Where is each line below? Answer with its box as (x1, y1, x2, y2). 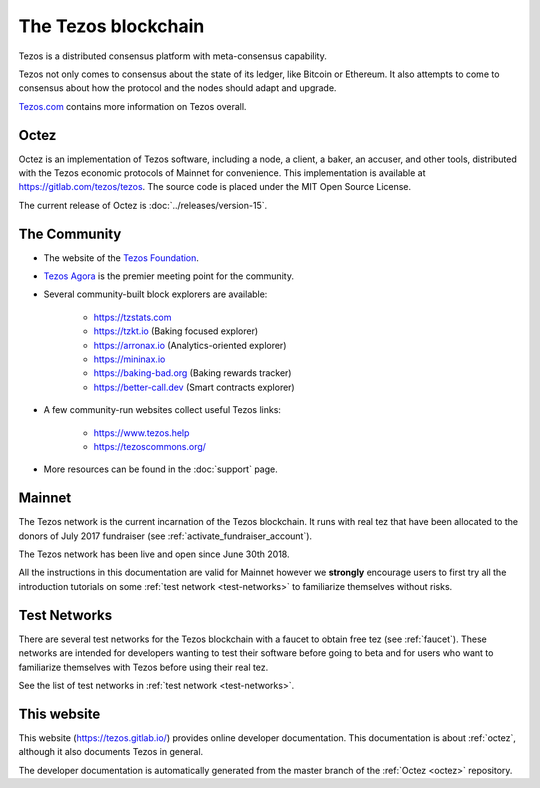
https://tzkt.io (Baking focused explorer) (93, 325, 259, 337)
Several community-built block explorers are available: (43, 288, 268, 300)
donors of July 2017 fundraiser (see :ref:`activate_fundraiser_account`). (18, 530, 313, 542)
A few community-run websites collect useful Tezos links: (43, 404, 282, 416)
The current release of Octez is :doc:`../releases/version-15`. (18, 199, 268, 211)
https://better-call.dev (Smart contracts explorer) (93, 381, 295, 393)
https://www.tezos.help (93, 426, 190, 439)
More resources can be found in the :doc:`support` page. (43, 463, 279, 475)
